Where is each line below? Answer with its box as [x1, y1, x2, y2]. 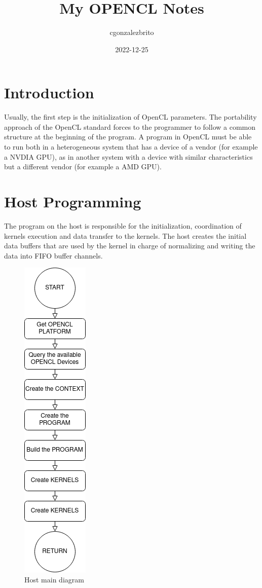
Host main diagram [24, 574, 84, 584]
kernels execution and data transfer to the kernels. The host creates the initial [4, 230, 247, 241]
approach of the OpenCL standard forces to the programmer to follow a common [4, 121, 256, 132]
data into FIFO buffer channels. [4, 250, 103, 261]
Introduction [4, 82, 94, 103]
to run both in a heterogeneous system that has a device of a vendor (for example [4, 141, 258, 152]
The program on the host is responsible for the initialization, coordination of [4, 220, 242, 231]
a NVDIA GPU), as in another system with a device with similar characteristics [4, 151, 253, 162]
